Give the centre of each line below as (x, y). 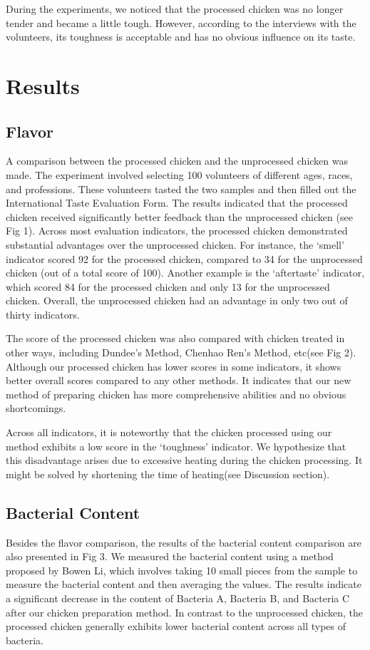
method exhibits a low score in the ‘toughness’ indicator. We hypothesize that (176, 446)
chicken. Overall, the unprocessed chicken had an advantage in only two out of (177, 300)
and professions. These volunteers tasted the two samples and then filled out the (181, 189)
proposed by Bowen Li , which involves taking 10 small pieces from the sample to (182, 570)
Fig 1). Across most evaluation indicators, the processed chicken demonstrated (177, 231)
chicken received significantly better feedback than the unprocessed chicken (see (179, 216)
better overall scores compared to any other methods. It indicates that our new (179, 380)
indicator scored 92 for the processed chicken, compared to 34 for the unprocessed (184, 258)
